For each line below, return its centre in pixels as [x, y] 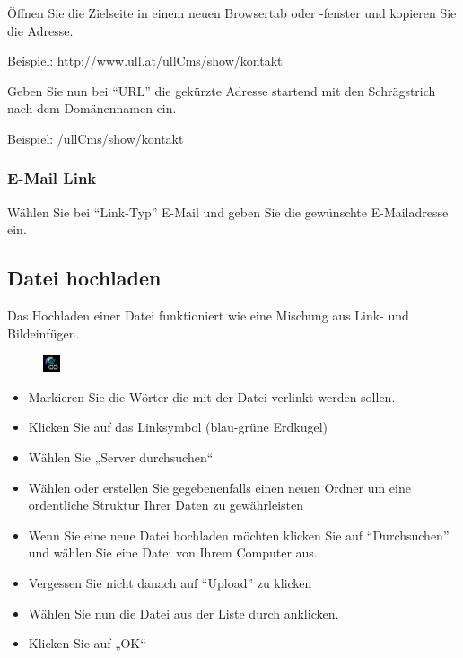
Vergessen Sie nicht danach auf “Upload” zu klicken [170, 583]
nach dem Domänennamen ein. [92, 108]
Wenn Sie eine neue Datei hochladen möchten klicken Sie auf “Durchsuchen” [239, 535]
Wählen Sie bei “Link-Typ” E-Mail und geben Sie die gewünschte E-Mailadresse [228, 211]
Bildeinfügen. [44, 333]
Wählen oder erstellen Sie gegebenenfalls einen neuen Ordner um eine [219, 487]
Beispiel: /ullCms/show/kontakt [96, 138]
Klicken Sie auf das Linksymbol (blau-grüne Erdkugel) [178, 427]
